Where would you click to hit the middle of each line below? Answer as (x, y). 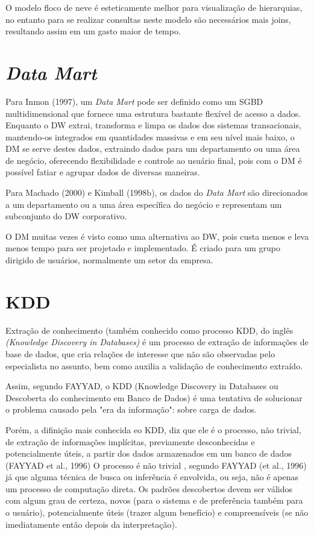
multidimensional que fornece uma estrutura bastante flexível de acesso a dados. (153, 113)
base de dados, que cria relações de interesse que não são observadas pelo (140, 353)
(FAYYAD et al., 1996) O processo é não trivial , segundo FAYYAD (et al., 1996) (156, 465)
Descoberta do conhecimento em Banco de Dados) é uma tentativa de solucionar (154, 397)
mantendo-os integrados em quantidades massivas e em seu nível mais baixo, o (150, 136)
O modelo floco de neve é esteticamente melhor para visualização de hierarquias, (154, 7)
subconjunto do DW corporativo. (66, 216)
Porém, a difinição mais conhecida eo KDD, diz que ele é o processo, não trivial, (153, 429)
